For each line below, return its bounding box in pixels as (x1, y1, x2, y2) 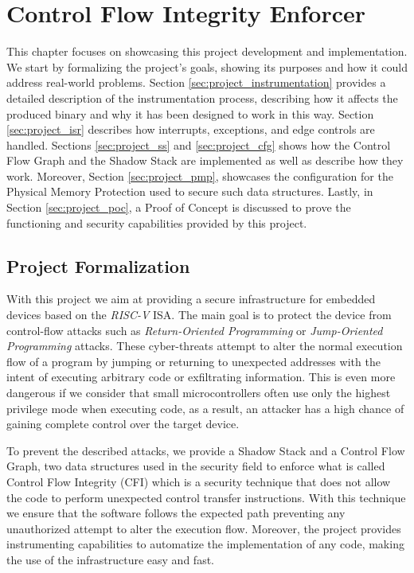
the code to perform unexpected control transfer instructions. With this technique (6, 489, 406, 505)
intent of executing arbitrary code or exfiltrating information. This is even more (6, 368, 396, 385)
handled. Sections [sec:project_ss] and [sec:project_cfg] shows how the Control (6, 136, 391, 153)
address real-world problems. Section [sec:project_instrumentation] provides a (6, 74, 386, 91)
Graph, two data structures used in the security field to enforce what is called (6, 458, 385, 474)
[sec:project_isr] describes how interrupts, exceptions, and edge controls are (6, 121, 375, 138)
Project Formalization (6, 253, 190, 278)
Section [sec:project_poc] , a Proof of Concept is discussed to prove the (6, 199, 351, 216)
